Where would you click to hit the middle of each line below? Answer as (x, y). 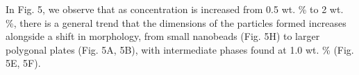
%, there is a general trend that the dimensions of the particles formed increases (176, 22)
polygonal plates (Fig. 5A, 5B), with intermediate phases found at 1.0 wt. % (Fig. (180, 49)
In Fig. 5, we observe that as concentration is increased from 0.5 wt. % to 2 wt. (175, 9)
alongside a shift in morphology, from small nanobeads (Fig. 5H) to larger (163, 36)
